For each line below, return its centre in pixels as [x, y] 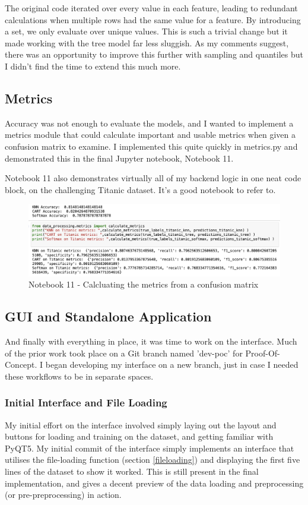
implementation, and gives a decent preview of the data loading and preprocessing [154, 483]
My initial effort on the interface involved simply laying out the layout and [141, 424]
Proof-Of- [263, 353]
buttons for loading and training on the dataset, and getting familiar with [139, 436]
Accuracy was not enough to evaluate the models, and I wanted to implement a [149, 123]
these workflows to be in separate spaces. [79, 376]
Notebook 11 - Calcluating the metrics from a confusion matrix [144, 284]
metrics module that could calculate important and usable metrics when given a [150, 135]
